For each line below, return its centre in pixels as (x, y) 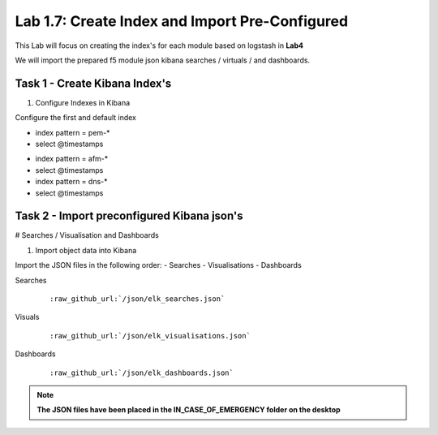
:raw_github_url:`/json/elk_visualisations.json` (150, 336)
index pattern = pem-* (73, 132)
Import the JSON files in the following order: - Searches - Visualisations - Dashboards (158, 265)
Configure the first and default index (76, 118)
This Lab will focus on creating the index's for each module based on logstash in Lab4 (159, 45)
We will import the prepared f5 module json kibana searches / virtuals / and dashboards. (163, 60)
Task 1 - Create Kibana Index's (93, 83)
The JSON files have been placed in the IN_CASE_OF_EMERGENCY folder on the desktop (189, 410)
